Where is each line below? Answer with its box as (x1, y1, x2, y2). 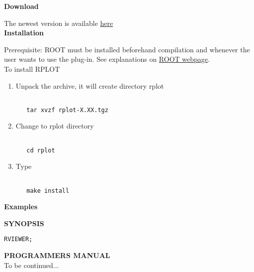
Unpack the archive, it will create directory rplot (15, 80, 164, 91)
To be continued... (4, 260, 59, 270)
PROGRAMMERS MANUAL (4, 250, 110, 261)
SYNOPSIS (4, 218, 44, 228)
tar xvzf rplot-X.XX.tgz (26, 106, 108, 114)
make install (26, 187, 70, 194)
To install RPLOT (4, 63, 60, 74)
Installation (4, 27, 44, 38)
